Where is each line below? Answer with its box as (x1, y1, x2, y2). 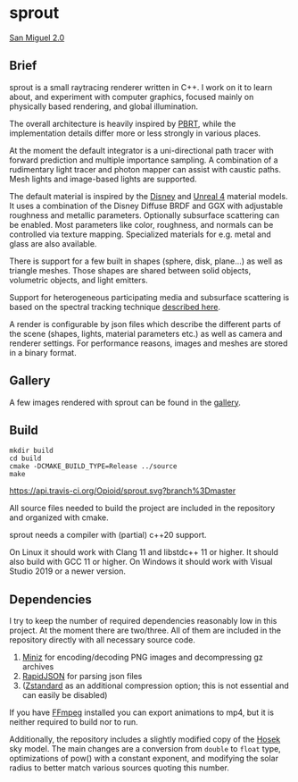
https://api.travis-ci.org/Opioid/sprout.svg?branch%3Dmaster (9, 485, 236, 496)
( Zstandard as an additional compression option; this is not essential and (21, 680, 290, 691)
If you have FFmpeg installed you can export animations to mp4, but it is (9, 707, 275, 718)
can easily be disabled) (21, 690, 108, 701)
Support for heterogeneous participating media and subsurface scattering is (9, 291, 290, 302)
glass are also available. (9, 238, 97, 248)
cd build (9, 454, 42, 463)
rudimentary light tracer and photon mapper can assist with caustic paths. (9, 164, 282, 174)
